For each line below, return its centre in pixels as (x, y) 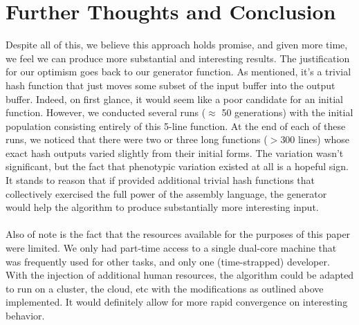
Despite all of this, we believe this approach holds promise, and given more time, (177, 45)
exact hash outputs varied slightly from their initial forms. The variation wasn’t (175, 152)
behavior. (25, 315)
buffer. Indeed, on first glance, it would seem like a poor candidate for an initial (174, 99)
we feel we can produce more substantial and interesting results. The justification (178, 58)
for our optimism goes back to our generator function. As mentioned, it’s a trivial (178, 72)
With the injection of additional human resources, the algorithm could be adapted (180, 275)
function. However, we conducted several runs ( (106, 112)
